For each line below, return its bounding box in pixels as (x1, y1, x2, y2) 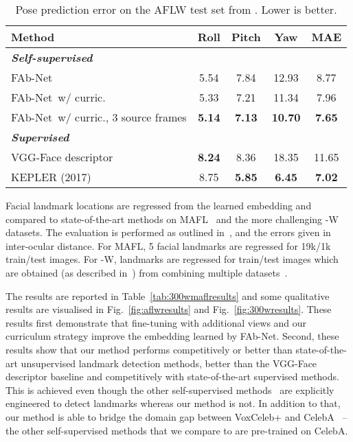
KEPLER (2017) (11, 169, 91, 185)
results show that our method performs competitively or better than (5, 342, 293, 356)
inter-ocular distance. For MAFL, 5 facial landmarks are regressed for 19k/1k (5, 238, 331, 253)
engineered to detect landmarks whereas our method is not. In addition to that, (5, 396, 341, 410)
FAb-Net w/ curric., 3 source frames (11, 109, 187, 125)
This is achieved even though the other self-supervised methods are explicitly (5, 382, 334, 397)
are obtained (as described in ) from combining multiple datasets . (5, 265, 288, 279)
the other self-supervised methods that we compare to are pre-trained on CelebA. (5, 423, 348, 437)
